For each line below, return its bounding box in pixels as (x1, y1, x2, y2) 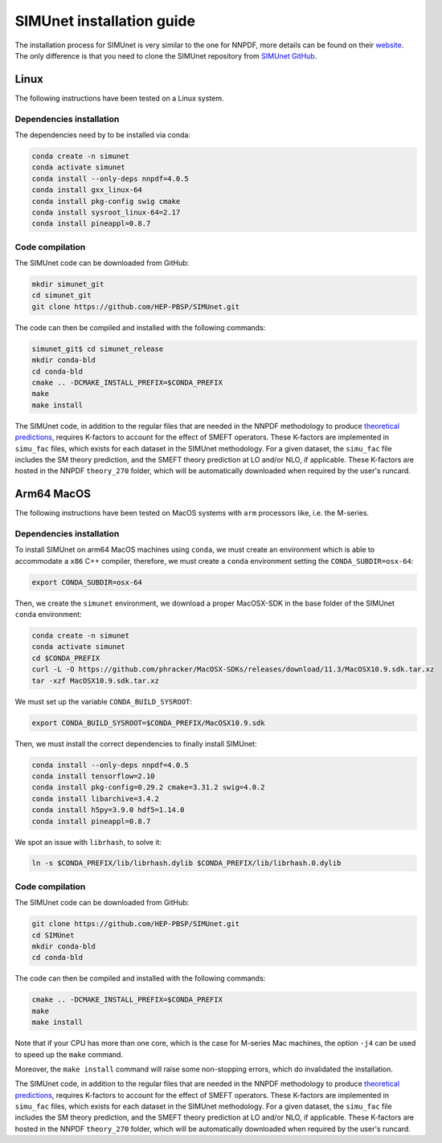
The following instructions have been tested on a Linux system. (14, 93, 224, 103)
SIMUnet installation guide (14, 12, 196, 30)
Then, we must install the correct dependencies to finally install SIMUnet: (14, 739, 257, 749)
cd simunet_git (31, 291, 92, 300)
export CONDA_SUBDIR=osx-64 (31, 578, 142, 586)
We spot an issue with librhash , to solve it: (14, 837, 162, 847)
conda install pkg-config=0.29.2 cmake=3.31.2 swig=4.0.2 (31, 783, 265, 792)
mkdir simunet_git (31, 280, 104, 289)
